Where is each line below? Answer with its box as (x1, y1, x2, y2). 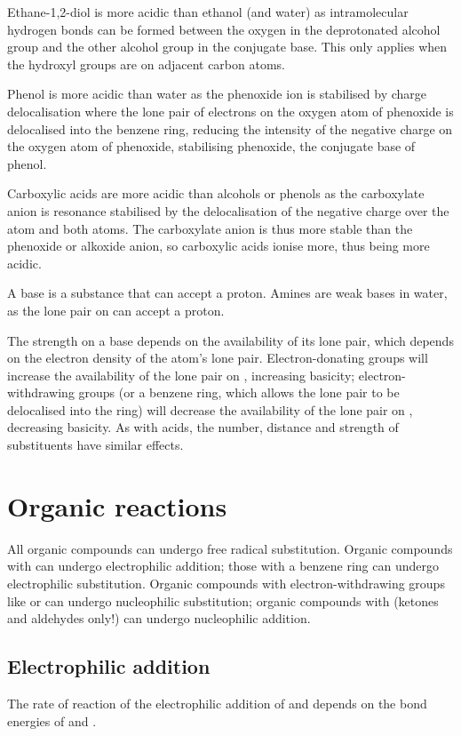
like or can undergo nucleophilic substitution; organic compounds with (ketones (7, 591, 439, 610)
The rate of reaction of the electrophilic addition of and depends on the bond (7, 693, 427, 712)
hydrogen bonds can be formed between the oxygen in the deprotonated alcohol (7, 20, 441, 38)
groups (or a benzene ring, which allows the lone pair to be (78, 383, 400, 402)
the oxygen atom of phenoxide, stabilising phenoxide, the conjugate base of (7, 137, 416, 156)
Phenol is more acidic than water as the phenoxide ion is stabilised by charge (7, 84, 427, 103)
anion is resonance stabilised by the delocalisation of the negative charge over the (7, 201, 449, 220)
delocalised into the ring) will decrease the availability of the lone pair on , (7, 400, 413, 419)
